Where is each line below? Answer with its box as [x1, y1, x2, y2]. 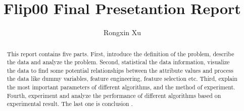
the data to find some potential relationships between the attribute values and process [7, 66, 233, 74]
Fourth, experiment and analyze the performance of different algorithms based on [7, 91, 221, 99]
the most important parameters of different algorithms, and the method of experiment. [7, 83, 235, 91]
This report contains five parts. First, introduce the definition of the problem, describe [7, 49, 234, 58]
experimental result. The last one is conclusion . [7, 99, 133, 108]
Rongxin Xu [103, 27, 141, 38]
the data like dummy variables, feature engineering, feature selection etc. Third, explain [7, 74, 237, 83]
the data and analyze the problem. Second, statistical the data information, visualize [7, 58, 230, 66]
